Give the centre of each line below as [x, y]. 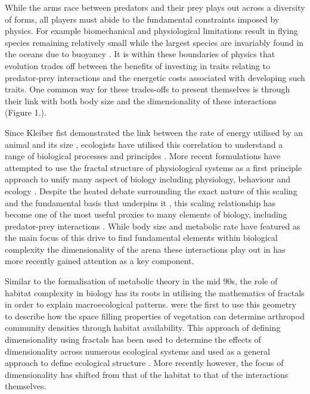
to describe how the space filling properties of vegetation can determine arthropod [155, 316]
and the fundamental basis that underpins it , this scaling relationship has [140, 202]
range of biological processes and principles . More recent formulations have [143, 156]
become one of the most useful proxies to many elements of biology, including [146, 214]
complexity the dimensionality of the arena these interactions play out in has [145, 249]
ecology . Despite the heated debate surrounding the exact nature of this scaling [151, 190]
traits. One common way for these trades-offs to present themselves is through [148, 89]
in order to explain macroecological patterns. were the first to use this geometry [151, 304]
